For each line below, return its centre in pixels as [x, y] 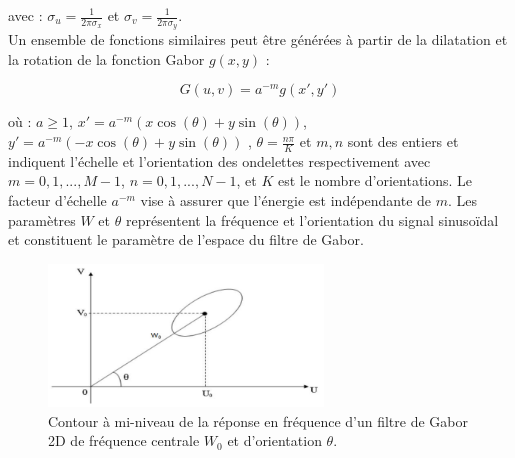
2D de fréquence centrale [124, 440]
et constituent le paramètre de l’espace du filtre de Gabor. [186, 239]
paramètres [42, 219]
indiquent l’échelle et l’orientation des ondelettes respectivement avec [219, 160]
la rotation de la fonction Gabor [106, 58]
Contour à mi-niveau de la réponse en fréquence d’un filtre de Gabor [258, 420]
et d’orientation [274, 440]
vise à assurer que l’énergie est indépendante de [286, 200]
